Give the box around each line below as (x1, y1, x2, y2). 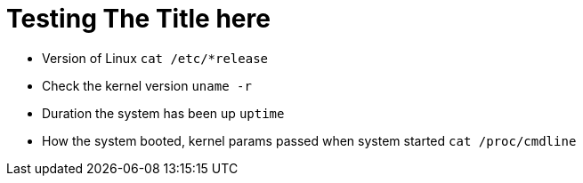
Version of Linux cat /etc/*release (42, 50, 269, 66)
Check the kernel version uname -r (42, 77, 252, 93)
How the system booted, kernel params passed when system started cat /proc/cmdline (42, 132, 577, 148)
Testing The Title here (6, 4, 271, 34)
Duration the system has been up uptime (42, 105, 285, 121)
